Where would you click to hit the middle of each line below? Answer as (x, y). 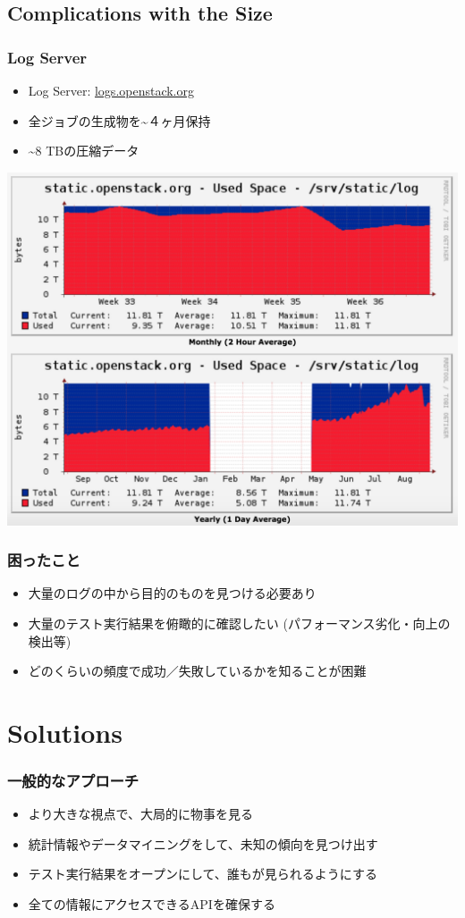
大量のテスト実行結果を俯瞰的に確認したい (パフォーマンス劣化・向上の (239, 623)
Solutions (65, 732)
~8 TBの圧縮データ (84, 151)
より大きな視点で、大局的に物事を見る (140, 814)
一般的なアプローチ (73, 780)
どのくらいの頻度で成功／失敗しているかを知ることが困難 (197, 671)
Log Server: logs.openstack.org (111, 90)
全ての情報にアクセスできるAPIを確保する (152, 904)
